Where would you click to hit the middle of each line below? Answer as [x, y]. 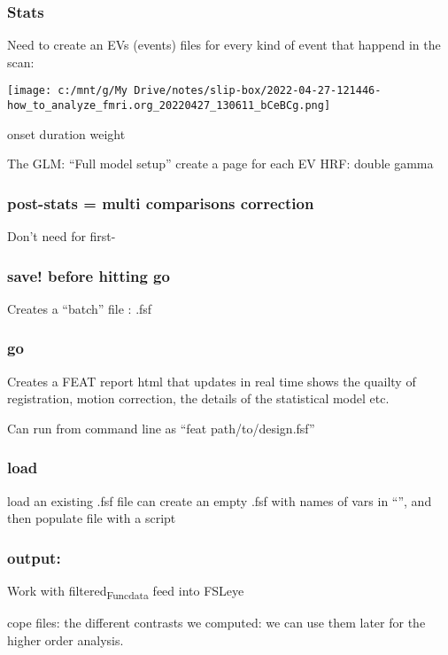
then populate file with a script [92, 518]
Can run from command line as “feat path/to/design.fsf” [161, 428]
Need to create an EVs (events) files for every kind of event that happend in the [224, 45]
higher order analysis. [66, 639]
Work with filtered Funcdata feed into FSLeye [126, 592]
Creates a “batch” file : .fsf [80, 308]
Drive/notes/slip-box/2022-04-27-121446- [258, 91]
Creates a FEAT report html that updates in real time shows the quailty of [212, 381]
